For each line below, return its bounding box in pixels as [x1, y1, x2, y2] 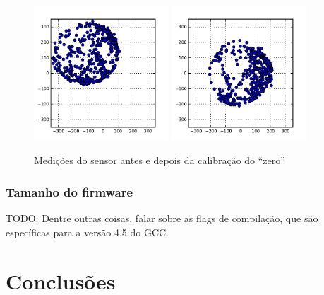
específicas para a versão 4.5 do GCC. [6, 224, 169, 239]
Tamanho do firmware [6, 183, 133, 200]
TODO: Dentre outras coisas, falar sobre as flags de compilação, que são [6, 211, 318, 226]
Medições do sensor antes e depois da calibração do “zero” [34, 153, 285, 168]
